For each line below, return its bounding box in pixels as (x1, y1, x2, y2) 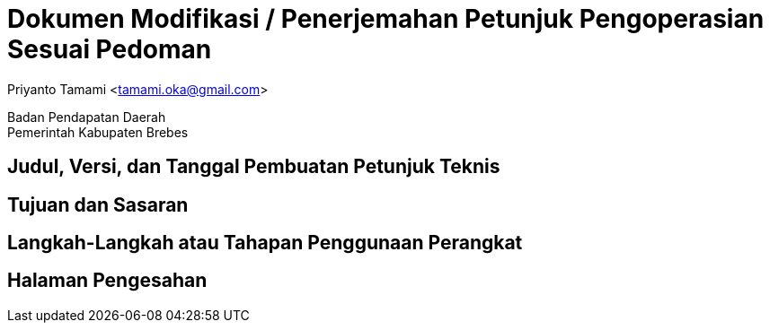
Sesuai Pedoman (7, 34, 212, 65)
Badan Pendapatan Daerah (7, 109, 166, 125)
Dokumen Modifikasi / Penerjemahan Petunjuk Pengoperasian (7, 4, 765, 34)
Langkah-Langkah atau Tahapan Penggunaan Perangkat (7, 231, 523, 255)
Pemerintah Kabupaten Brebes (7, 124, 189, 140)
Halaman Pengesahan (7, 269, 208, 292)
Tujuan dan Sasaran (7, 193, 189, 216)
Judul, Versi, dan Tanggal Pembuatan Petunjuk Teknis (7, 155, 500, 178)
